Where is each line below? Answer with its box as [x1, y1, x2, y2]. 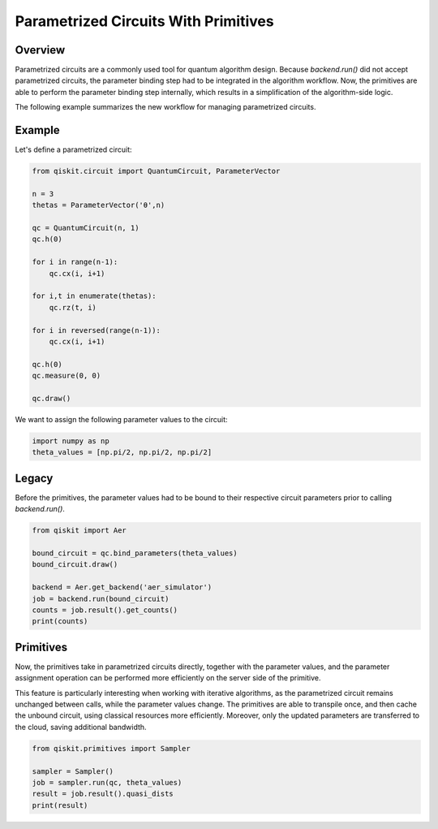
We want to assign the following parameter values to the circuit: [15, 414, 228, 424]
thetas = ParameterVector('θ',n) [32, 201, 165, 210]
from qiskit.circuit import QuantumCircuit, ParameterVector [32, 166, 281, 176]
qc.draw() [32, 394, 71, 403]
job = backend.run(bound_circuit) [32, 594, 170, 603]
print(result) [32, 801, 88, 810]
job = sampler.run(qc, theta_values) [32, 778, 182, 787]
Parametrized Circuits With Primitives [15, 12, 275, 30]
